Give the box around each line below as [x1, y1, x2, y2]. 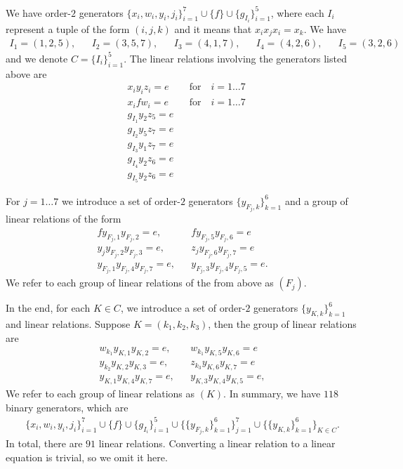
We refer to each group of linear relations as [6, 386, 195, 401]
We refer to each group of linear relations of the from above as [6, 275, 274, 290]
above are [6, 66, 47, 81]
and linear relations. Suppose [6, 317, 131, 331]
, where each [270, 5, 324, 20]
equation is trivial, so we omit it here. [6, 449, 168, 464]
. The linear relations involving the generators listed [124, 51, 347, 65]
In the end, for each [6, 300, 91, 315]
